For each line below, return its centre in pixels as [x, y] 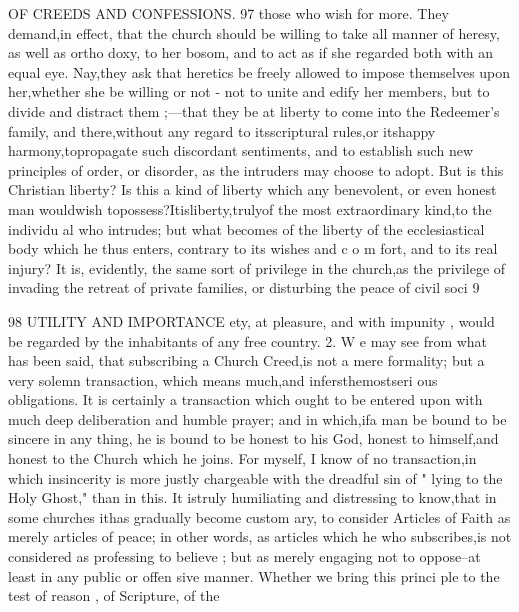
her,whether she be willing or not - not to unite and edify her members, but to [249, 91]
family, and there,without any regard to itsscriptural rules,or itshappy [222, 130]
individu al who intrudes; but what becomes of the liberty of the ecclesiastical [246, 228]
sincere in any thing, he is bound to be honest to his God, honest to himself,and [253, 438]
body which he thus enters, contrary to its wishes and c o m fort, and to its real [253, 248]
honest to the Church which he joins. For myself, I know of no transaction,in [242, 458]
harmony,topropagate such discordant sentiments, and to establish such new [240, 150]
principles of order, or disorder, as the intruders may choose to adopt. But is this [256, 169]
